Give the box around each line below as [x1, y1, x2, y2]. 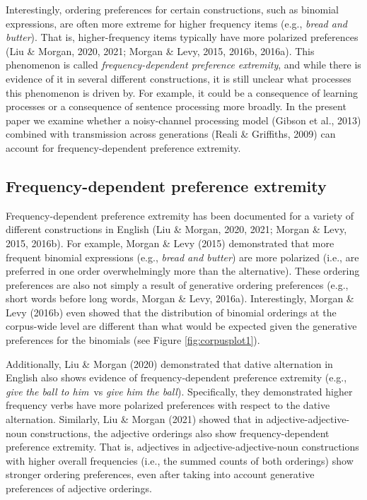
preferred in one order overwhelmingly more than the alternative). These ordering [6, 263, 360, 278]
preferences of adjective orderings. [6, 481, 152, 496]
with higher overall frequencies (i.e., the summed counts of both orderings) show [6, 453, 354, 468]
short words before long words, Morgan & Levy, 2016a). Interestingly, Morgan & [6, 291, 354, 306]
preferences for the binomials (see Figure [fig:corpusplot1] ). [6, 333, 260, 347]
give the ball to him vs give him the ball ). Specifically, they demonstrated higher [6, 383, 353, 398]
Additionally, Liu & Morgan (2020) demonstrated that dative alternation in [6, 356, 333, 371]
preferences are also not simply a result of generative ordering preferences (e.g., [6, 277, 349, 292]
